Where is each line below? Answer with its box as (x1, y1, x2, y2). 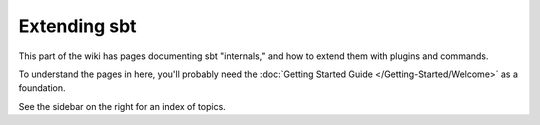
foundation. (18, 82, 66, 94)
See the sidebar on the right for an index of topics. (18, 100, 227, 112)
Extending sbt (18, 15, 137, 37)
